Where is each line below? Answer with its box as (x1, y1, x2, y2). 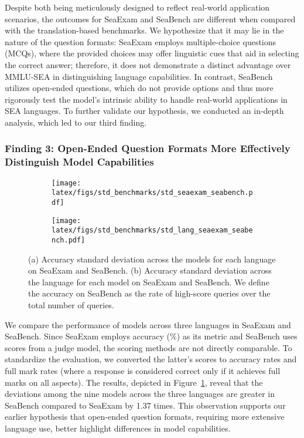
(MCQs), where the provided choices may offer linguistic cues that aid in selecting (5, 47, 299, 59)
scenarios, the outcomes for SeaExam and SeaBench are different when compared (5, 12, 296, 25)
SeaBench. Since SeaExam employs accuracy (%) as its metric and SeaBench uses (5, 330, 298, 342)
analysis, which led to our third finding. (5, 116, 147, 128)
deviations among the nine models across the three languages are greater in (5, 388, 275, 400)
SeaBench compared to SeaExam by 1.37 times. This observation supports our (5, 399, 286, 411)
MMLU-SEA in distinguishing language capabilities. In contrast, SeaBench (5, 70, 273, 82)
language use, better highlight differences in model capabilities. (5, 422, 231, 434)
